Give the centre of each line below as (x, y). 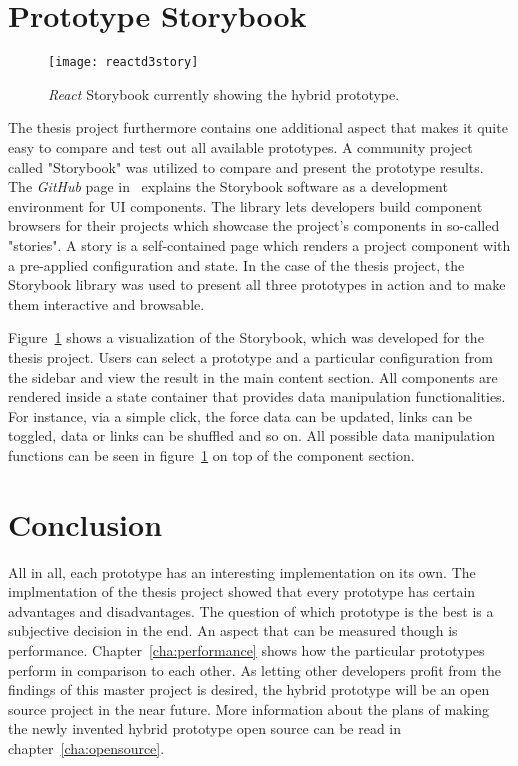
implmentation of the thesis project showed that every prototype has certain (242, 591)
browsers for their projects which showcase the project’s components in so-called (254, 225)
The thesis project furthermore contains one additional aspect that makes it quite (258, 127)
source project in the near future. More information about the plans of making (249, 708)
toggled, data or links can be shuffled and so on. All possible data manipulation (251, 435)
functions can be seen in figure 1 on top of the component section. (211, 454)
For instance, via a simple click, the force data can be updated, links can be (240, 415)
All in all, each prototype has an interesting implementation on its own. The (242, 571)
